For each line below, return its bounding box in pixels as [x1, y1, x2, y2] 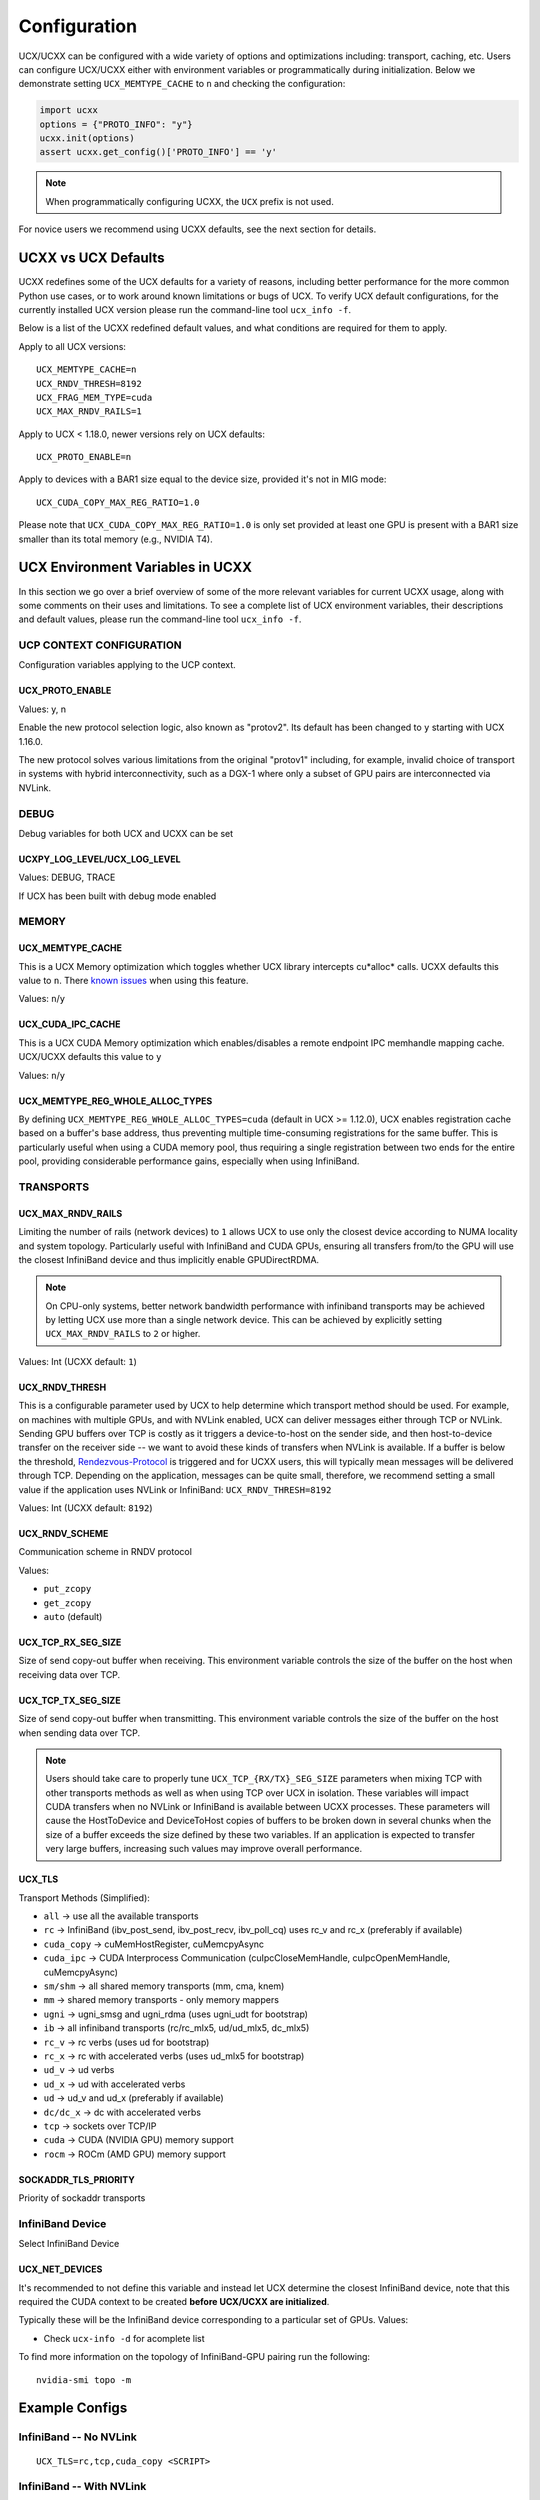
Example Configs [18, 2400, 128, 2417]
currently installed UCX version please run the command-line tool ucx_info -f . [18, 303, 352, 315]
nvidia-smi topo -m [36, 2374, 132, 2385]
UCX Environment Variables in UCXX [18, 559, 252, 576]
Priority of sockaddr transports [18, 2192, 146, 2204]
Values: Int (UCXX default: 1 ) [18, 1355, 137, 1367]
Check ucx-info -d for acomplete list [43, 2332, 205, 2344]
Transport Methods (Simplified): [18, 1891, 150, 1904]
